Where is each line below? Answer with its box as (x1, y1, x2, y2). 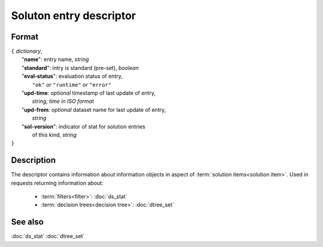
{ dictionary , (11, 48, 43, 55)
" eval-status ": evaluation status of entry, (22, 72, 123, 80)
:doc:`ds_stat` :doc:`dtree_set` (11, 233, 85, 240)
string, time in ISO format (32, 97, 95, 105)
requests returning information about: (11, 179, 104, 187)
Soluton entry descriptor (11, 9, 136, 22)
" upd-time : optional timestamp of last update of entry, (22, 90, 156, 97)
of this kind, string (32, 131, 77, 138)
